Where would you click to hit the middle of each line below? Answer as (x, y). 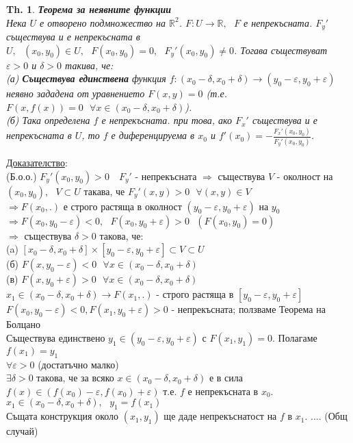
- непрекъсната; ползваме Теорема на (248, 309)
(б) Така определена (48, 120)
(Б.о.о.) (22, 176)
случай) (22, 431)
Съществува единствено (56, 337)
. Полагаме (295, 337)
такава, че (104, 191)
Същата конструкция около (63, 416)
